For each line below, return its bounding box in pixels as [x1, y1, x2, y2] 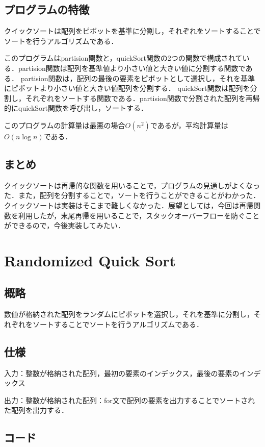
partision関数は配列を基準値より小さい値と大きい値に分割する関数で [18, 62, 246, 73]
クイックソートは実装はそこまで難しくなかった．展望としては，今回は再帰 [4, 200, 254, 210]
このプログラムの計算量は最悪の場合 [4, 119, 125, 130]
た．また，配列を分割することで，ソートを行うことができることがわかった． [4, 190, 260, 201]
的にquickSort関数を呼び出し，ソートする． [4, 103, 148, 113]
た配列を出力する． [4, 405, 68, 415]
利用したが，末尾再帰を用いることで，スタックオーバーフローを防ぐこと [18, 210, 260, 220]
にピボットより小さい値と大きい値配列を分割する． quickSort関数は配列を [4, 83, 250, 93]
